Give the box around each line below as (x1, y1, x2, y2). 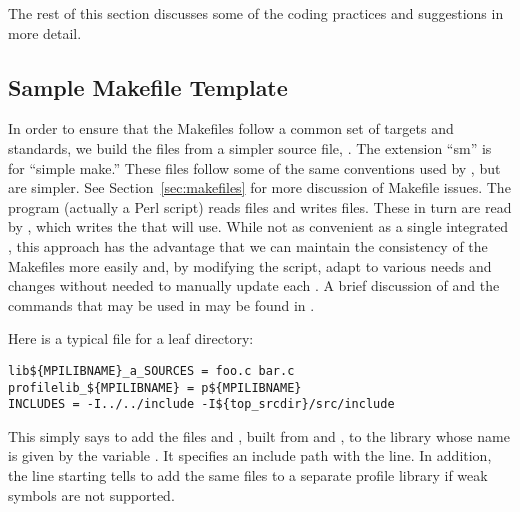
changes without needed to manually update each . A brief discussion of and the (8, 275, 500, 296)
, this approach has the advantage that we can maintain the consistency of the (8, 235, 488, 256)
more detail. (8, 22, 82, 43)
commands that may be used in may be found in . (8, 294, 315, 315)
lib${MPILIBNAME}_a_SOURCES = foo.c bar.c (8, 363, 295, 378)
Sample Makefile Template (8, 71, 288, 102)
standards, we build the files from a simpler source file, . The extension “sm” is (8, 137, 492, 158)
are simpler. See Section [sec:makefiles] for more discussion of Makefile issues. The (8, 177, 511, 198)
